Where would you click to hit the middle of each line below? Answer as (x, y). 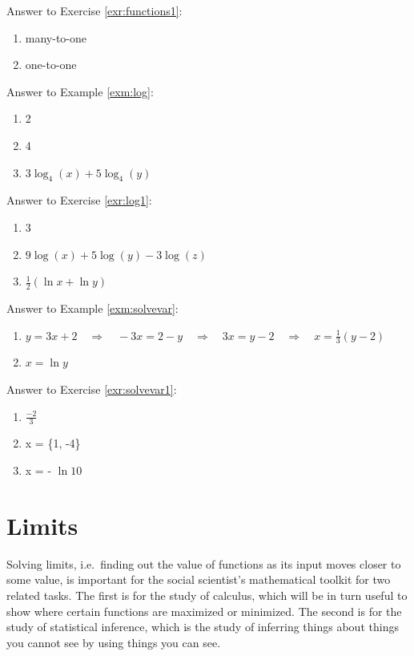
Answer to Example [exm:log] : (80, 91)
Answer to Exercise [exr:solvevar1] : (92, 389)
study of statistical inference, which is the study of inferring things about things (203, 627)
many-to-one (56, 37)
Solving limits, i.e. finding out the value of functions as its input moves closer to (204, 563)
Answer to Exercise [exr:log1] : (79, 200)
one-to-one (51, 65)
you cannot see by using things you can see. (114, 642)
